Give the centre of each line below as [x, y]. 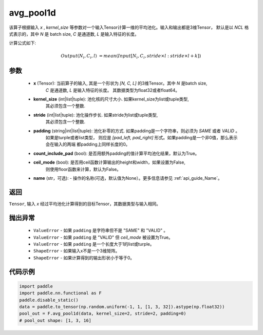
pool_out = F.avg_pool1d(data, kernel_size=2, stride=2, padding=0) [103, 314]
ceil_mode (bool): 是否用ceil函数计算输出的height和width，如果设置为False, [109, 162]
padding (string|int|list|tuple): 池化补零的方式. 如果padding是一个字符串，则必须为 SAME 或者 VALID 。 [137, 131]
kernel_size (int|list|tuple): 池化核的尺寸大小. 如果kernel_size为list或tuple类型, [111, 99]
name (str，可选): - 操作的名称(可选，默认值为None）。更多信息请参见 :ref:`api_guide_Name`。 [128, 178]
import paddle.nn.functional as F [60, 293]
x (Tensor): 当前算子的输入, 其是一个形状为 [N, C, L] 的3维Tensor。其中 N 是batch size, [120, 84]
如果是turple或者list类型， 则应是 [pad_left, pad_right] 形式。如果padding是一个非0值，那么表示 [142, 138]
